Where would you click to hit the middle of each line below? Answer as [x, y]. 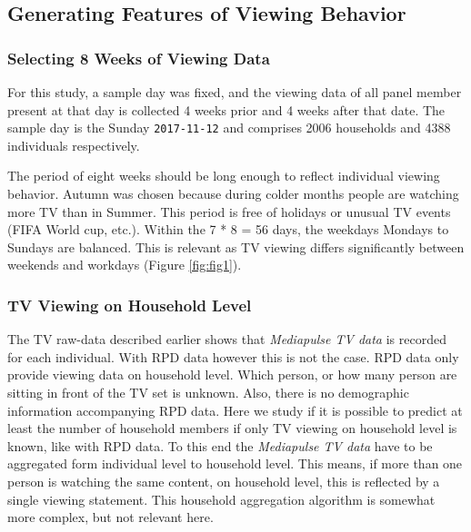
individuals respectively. [74, 145]
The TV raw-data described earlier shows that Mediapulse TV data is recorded [227, 339]
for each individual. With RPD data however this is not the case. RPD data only [233, 356]
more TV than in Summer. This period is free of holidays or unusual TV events [229, 211]
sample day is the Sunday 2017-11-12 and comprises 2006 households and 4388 [229, 128]
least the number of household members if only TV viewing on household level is [232, 428]
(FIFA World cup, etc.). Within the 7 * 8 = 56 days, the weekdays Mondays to [228, 229]
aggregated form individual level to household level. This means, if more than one [235, 463]
